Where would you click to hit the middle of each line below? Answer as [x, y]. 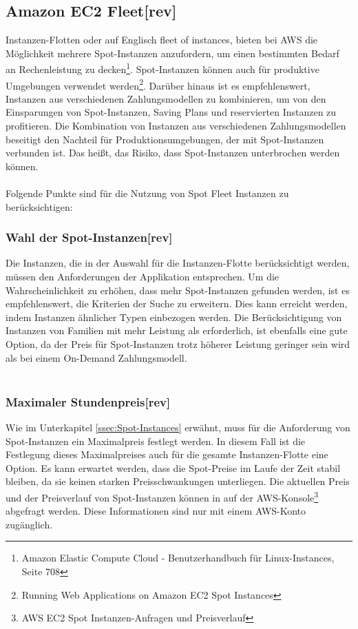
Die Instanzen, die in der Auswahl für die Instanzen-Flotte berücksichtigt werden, [178, 263]
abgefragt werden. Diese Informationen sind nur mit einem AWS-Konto [156, 511]
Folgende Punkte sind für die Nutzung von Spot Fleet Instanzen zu [147, 193]
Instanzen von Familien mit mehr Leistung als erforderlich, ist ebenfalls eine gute [177, 330]
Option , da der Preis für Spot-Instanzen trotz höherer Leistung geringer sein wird [178, 344]
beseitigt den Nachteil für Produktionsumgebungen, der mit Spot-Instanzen [165, 139]
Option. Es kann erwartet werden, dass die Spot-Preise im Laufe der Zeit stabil [173, 467]
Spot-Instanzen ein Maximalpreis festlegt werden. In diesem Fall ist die [156, 441]
